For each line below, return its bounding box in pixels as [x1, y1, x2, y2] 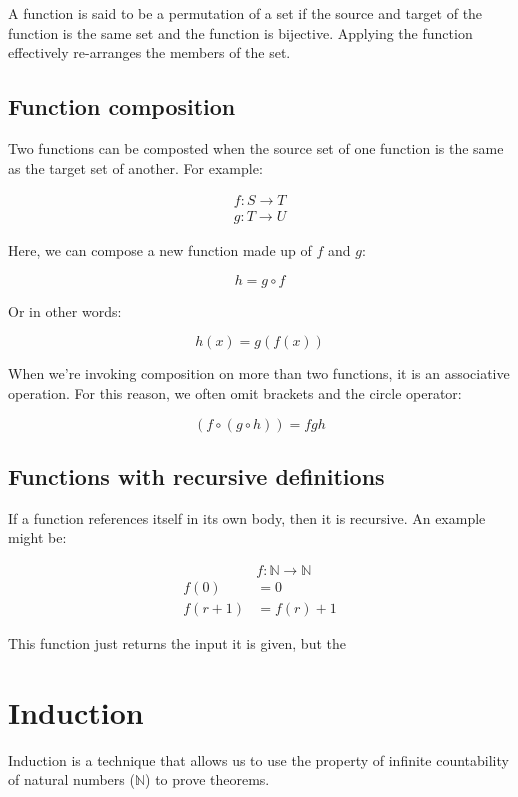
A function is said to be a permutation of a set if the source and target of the [8, 3, 483, 23]
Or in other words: [8, 300, 122, 321]
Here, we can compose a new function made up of [8, 240, 312, 261]
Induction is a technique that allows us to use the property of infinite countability [8, 749, 509, 770]
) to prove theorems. [145, 769, 270, 790]
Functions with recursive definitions [8, 461, 385, 491]
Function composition [8, 91, 236, 122]
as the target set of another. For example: [8, 157, 263, 178]
